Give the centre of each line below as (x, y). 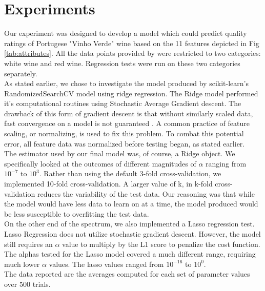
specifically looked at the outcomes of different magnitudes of (100, 163)
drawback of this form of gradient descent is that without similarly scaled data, (129, 113)
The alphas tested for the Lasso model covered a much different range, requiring (130, 254)
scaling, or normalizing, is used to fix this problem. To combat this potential (124, 133)
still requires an (28, 244)
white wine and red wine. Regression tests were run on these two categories (122, 63)
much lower (22, 264)
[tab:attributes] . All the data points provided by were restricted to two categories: (132, 53)
